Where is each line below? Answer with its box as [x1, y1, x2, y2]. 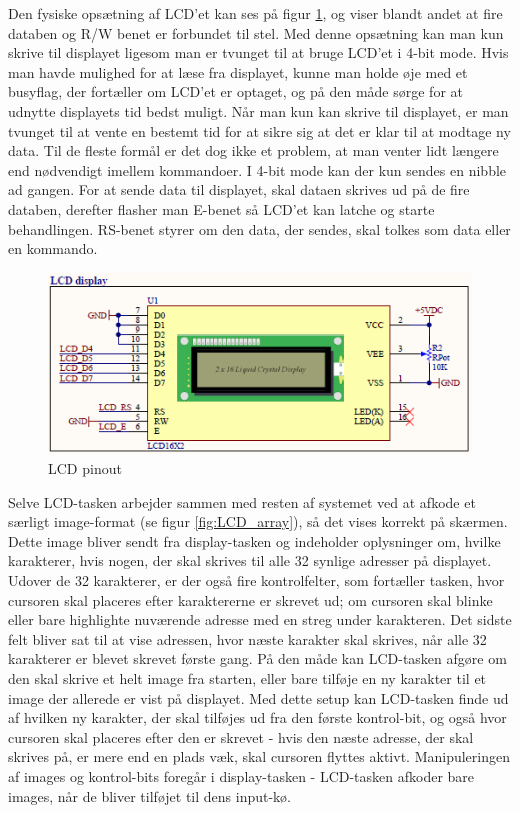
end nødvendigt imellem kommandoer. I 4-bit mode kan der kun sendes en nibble [8, 159, 507, 180]
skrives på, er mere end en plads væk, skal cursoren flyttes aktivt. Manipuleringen [8, 746, 510, 767]
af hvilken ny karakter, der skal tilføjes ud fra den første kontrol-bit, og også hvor [8, 707, 507, 728]
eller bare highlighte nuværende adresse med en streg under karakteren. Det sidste [8, 609, 512, 630]
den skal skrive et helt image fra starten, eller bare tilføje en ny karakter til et [8, 667, 487, 688]
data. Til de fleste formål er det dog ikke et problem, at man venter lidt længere [8, 140, 499, 161]
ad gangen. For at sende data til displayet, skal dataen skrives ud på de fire [8, 179, 470, 200]
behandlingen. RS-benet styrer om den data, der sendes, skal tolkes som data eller [8, 218, 511, 239]
